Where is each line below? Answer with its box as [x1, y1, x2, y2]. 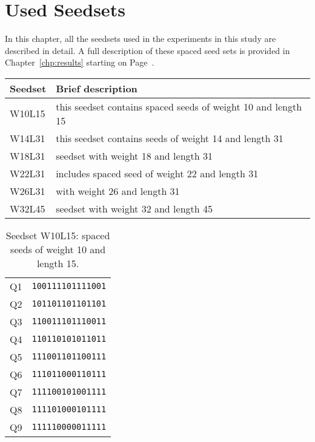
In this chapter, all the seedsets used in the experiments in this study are [5, 32, 276, 45]
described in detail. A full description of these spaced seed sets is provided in [5, 44, 290, 56]
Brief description [56, 81, 138, 95]
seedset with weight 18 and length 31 [56, 148, 213, 163]
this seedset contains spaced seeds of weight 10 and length [56, 99, 302, 114]
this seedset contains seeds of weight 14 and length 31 [56, 131, 283, 145]
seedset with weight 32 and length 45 [56, 201, 213, 216]
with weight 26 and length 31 [56, 183, 180, 198]
